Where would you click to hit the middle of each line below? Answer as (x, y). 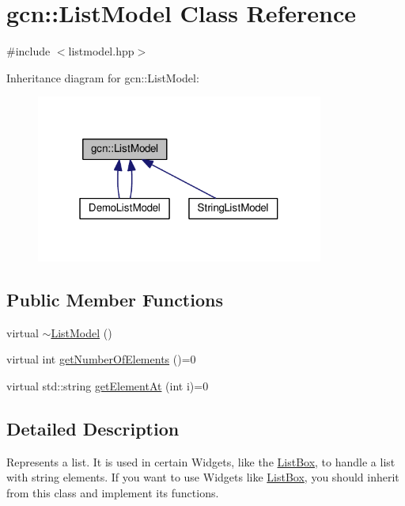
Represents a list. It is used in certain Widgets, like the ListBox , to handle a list (201, 461)
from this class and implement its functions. (113, 493)
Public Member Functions (115, 300)
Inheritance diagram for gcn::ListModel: (103, 77)
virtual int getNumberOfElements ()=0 (101, 359)
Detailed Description (93, 429)
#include (28, 51)
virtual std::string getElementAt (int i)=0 (108, 386)
